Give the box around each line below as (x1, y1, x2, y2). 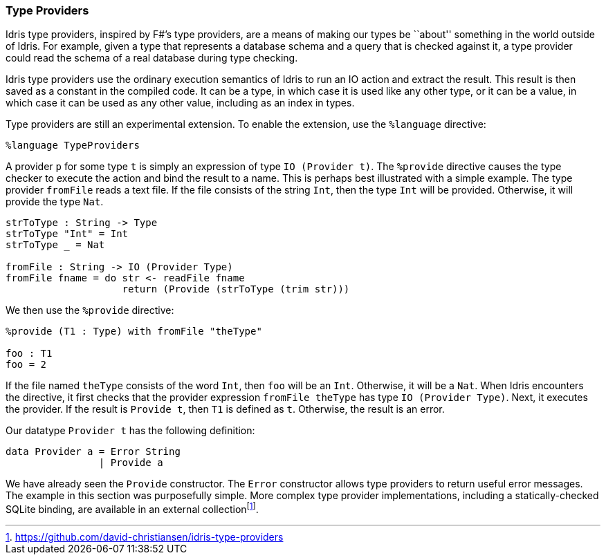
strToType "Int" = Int (6, 228, 129, 240)
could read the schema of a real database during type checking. (6, 52, 298, 64)
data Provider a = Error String (6, 446, 181, 458)
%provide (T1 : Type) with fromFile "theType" (6, 326, 262, 337)
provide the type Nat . (6, 196, 104, 208)
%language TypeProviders (6, 140, 140, 151)
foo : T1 (6, 348, 53, 360)
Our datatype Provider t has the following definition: (6, 424, 255, 437)
